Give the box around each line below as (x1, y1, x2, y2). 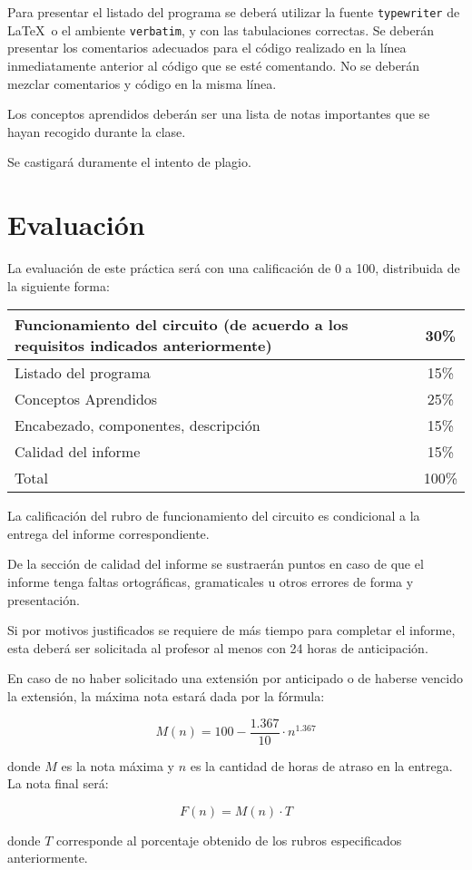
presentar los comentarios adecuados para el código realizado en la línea (7, 38, 407, 57)
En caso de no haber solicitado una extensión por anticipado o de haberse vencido (7, 669, 463, 688)
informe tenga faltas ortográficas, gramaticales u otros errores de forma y (7, 572, 414, 591)
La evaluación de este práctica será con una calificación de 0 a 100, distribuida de (7, 259, 460, 277)
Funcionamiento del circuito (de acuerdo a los (15, 314, 349, 336)
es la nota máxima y (61, 756, 174, 775)
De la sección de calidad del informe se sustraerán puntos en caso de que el (7, 554, 424, 573)
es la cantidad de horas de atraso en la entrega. (190, 756, 453, 775)
